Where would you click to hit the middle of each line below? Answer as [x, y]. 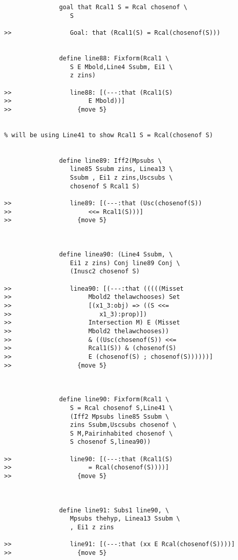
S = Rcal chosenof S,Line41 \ [121, 408]
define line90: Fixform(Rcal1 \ [114, 400]
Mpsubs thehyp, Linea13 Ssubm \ [125, 519]
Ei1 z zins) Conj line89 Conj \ [125, 263]
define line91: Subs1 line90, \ [114, 510]
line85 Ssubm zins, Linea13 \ [121, 169]
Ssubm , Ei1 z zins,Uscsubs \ [121, 178]
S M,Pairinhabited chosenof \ [121, 433]
